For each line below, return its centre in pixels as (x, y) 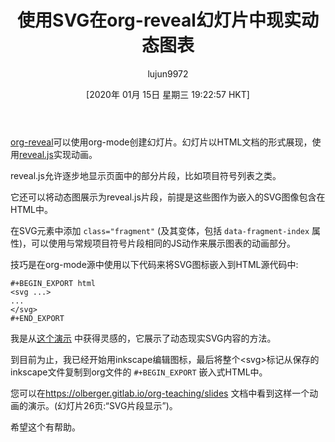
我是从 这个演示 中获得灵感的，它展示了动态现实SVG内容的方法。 (143, 338)
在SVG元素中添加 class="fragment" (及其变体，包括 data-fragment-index (160, 230)
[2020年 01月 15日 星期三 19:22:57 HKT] (168, 94)
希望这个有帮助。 (45, 427)
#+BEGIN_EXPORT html (53, 283)
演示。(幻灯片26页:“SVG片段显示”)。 (102, 405)
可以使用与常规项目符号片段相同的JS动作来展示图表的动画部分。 (164, 243)
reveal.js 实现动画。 (58, 154)
